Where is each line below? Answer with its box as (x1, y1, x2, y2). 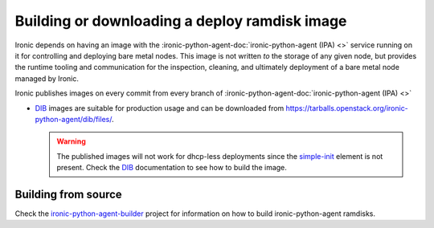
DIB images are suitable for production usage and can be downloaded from (35, 103, 285, 112)
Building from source (14, 187, 122, 201)
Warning (56, 136, 86, 146)
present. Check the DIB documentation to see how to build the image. (56, 163, 287, 173)
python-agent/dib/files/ (35, 114, 113, 124)
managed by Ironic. (14, 73, 80, 83)
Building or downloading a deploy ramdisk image (14, 12, 347, 30)
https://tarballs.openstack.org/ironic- (285, 103, 409, 112)
